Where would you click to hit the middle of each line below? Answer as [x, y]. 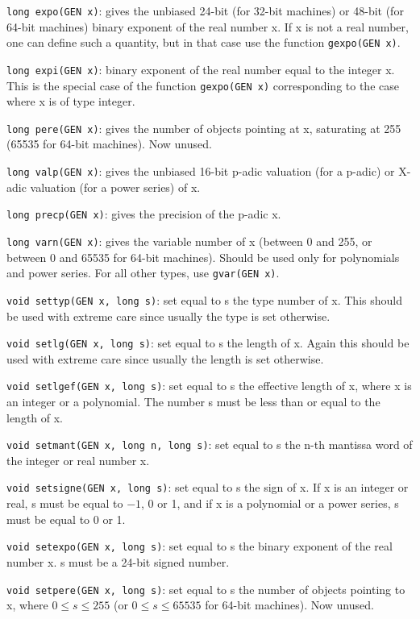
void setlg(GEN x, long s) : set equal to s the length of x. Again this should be [208, 343]
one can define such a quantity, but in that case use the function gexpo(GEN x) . [204, 42]
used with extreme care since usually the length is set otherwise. [165, 358]
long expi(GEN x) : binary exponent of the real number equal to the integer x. [201, 69]
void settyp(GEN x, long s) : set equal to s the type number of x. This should [204, 299]
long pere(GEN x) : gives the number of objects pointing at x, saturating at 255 [204, 128]
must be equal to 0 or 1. [66, 519]
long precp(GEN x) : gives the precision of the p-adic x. [144, 214]
